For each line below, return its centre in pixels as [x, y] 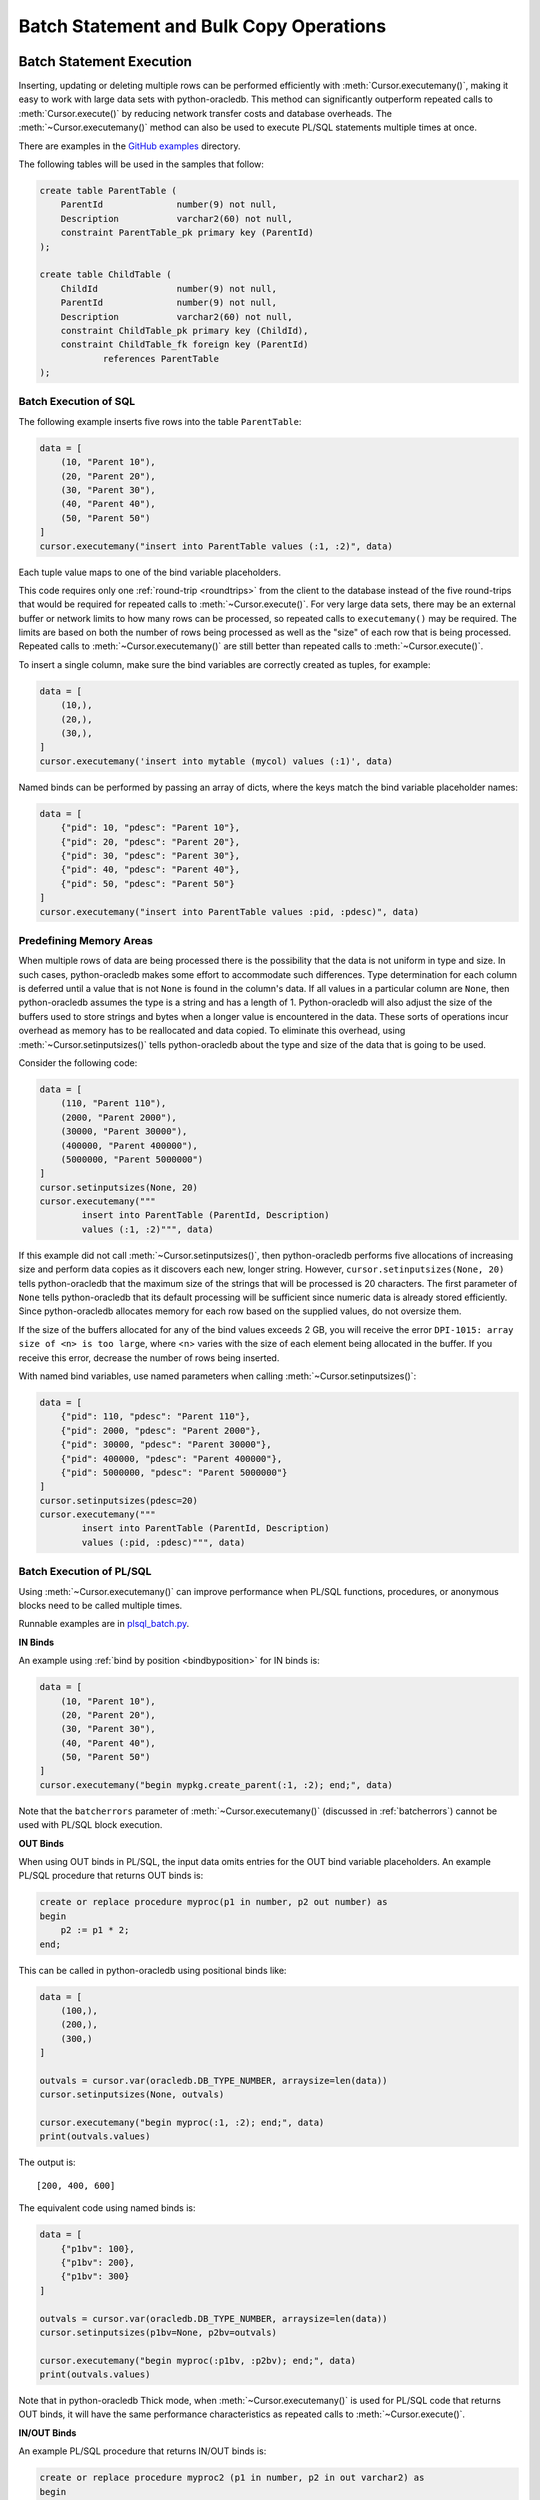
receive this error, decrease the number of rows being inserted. [149, 1357]
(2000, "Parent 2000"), [118, 1117]
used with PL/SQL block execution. [90, 1825]
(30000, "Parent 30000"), [124, 1131]
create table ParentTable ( [108, 190]
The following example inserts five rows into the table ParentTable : [160, 421]
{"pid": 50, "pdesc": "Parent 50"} [147, 883]
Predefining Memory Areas [86, 940]
